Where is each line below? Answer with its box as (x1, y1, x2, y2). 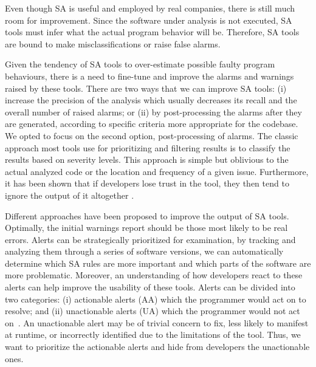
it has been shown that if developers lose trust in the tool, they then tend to (5, 177, 289, 190)
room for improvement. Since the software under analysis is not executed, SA (5, 13, 292, 26)
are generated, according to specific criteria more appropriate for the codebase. (5, 117, 298, 130)
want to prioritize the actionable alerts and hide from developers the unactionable (5, 340, 310, 353)
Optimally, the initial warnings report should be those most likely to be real (5, 221, 288, 234)
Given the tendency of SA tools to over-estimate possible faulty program (5, 58, 275, 70)
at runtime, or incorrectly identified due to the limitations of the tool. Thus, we (5, 328, 301, 341)
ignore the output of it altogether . (5, 188, 134, 201)
